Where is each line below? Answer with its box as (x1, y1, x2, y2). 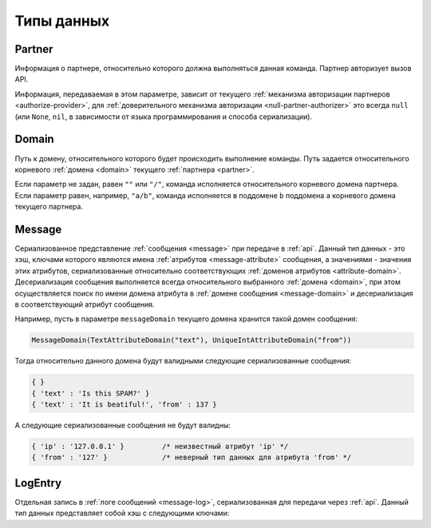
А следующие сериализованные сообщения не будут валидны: (14, 420, 231, 431)
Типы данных (14, 12, 110, 30)
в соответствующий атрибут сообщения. (14, 300, 155, 309)
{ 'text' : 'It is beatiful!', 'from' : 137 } (31, 400, 217, 409)
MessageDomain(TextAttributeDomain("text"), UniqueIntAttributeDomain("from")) (31, 335, 352, 345)
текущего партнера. (14, 202, 84, 212)
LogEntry (14, 476, 62, 490)
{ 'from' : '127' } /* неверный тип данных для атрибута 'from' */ (31, 453, 352, 462)
